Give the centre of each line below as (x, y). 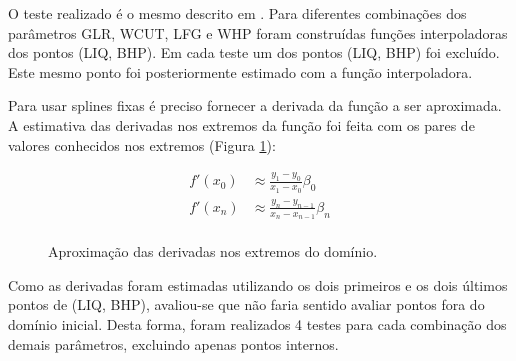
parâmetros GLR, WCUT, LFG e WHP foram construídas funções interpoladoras (258, 32)
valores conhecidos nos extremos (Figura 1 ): (142, 144)
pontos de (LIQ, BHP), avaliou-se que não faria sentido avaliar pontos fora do (246, 304)
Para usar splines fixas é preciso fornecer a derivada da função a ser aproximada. (255, 105)
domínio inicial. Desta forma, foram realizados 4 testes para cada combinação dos (257, 324)
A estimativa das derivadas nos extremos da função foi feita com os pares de (241, 124)
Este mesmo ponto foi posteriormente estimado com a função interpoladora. (240, 71)
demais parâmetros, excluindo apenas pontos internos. (173, 343)
